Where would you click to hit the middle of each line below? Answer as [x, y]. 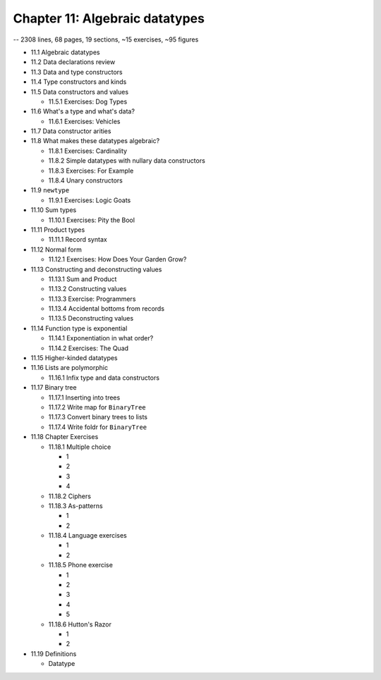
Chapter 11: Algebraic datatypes [109, 18]
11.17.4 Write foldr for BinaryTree [98, 427]
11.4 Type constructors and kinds [79, 82]
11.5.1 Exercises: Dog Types [88, 101]
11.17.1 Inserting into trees [84, 397]
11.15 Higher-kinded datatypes [74, 358]
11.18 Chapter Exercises [65, 437]
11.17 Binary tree [54, 388]
